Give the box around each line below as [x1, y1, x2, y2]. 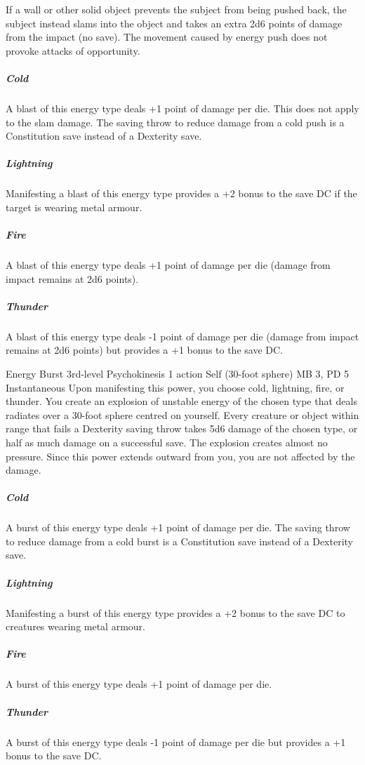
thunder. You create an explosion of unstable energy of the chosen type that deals [6, 394, 357, 408]
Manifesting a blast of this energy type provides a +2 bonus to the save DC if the [6, 186, 357, 201]
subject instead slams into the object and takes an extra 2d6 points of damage [6, 15, 343, 30]
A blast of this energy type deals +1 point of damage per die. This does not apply [6, 100, 359, 115]
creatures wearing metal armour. [6, 619, 145, 634]
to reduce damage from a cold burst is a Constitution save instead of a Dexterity [6, 533, 353, 548]
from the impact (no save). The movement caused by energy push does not [6, 29, 328, 44]
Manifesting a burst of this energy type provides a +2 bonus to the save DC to [6, 605, 345, 620]
